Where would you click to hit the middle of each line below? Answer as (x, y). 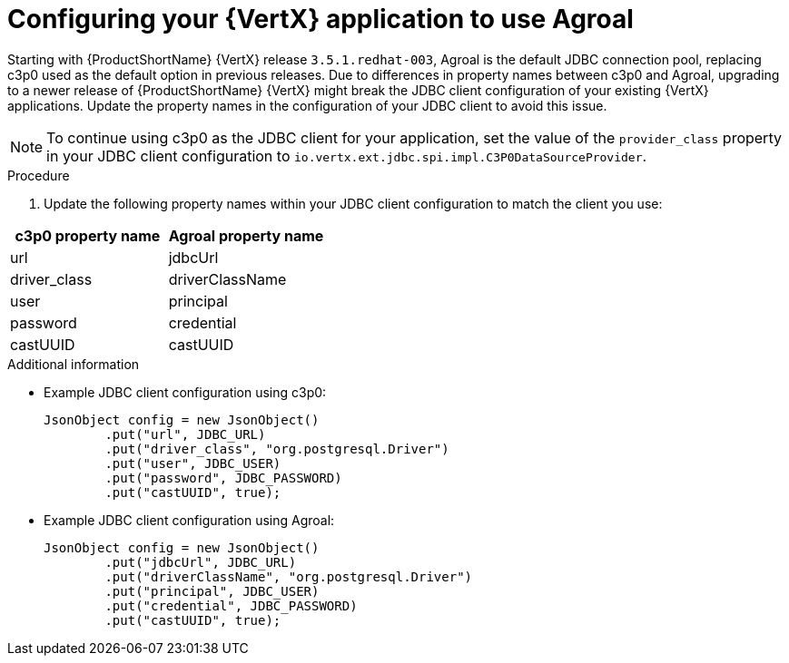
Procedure (39, 175)
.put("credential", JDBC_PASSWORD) (231, 605)
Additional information (74, 364)
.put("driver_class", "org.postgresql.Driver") (277, 448)
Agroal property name (246, 235)
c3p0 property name (88, 235)
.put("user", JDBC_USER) (193, 463)
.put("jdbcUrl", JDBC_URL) (201, 562)
